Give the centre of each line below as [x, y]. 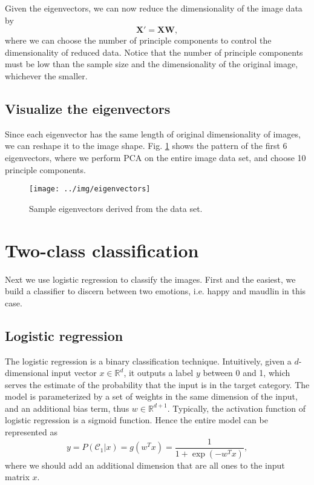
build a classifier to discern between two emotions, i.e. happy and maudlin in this [155, 291]
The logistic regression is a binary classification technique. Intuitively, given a [148, 361]
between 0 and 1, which [247, 373]
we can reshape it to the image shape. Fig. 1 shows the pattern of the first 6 [146, 146]
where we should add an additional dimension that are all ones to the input [145, 465]
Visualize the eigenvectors [88, 108]
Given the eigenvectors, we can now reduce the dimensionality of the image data [154, 8]
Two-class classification [102, 250]
